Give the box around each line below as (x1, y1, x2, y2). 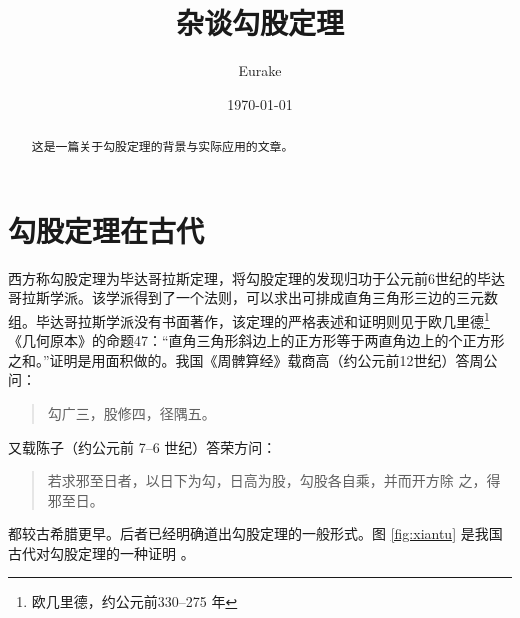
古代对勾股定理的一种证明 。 (8, 542, 195, 563)
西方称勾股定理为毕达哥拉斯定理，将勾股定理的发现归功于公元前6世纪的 (8, 267, 477, 288)
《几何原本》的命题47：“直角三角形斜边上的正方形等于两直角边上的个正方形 (8, 330, 505, 351)
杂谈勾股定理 (175, 2, 344, 43)
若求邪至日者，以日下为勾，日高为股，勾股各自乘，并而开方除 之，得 (47, 470, 501, 491)
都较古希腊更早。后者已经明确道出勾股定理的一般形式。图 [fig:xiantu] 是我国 (8, 523, 503, 544)
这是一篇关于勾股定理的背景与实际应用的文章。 (31, 138, 294, 155)
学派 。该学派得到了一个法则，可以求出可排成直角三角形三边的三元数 (49, 287, 498, 308)
